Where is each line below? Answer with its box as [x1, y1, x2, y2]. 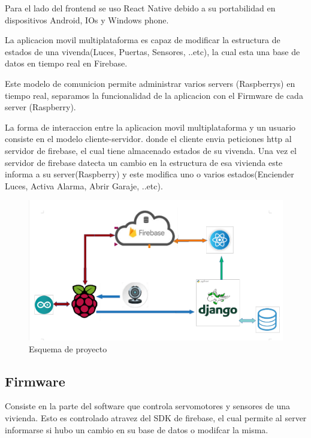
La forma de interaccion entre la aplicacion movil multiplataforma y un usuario [5, 120, 296, 133]
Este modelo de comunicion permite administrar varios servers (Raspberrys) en [5, 77, 295, 89]
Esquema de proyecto [29, 342, 107, 355]
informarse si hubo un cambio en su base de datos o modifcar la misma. [5, 423, 268, 436]
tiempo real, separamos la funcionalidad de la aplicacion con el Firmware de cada [5, 89, 303, 101]
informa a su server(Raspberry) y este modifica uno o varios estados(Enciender [5, 168, 294, 180]
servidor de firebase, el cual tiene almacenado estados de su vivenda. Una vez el [5, 144, 297, 156]
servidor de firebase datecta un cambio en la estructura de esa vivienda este [5, 156, 283, 168]
